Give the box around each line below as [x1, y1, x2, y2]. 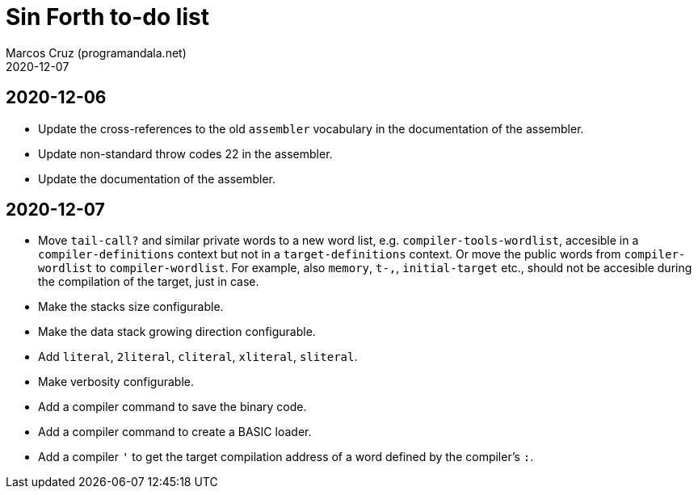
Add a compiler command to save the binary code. [38, 400, 307, 414]
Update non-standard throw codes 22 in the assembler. [38, 146, 333, 161]
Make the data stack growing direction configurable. [38, 325, 316, 339]
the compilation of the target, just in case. [38, 275, 259, 289]
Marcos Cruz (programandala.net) [6, 45, 187, 60]
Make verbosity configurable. [38, 375, 195, 389]
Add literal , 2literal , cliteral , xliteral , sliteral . [38, 350, 358, 364]
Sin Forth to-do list [6, 3, 209, 31]
